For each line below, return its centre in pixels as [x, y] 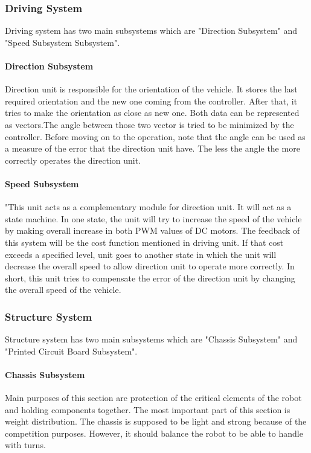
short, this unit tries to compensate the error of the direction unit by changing [150, 278]
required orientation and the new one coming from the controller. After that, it [151, 101]
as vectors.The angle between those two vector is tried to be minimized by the [149, 124]
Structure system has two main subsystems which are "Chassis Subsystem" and [151, 339]
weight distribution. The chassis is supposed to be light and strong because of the [156, 421]
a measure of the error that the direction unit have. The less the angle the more [152, 148]
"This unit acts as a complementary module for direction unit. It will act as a [148, 207]
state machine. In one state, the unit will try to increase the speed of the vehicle [153, 218]
